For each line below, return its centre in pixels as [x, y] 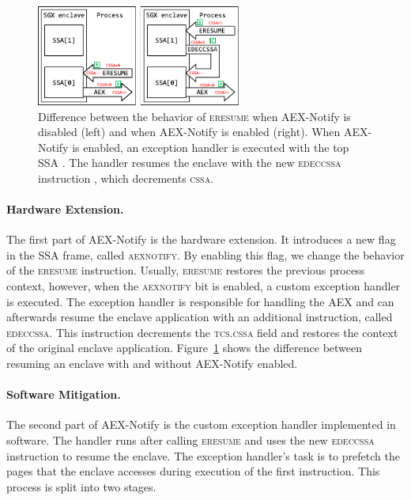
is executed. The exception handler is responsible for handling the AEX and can [200, 301]
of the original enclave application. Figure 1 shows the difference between [185, 348]
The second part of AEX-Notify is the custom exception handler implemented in [201, 424]
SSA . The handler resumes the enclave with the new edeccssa [190, 163]
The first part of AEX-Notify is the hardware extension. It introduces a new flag [201, 239]
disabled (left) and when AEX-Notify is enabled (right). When [189, 132]
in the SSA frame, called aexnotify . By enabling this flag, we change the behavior [205, 254]
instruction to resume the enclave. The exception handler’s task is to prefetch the [203, 455]
